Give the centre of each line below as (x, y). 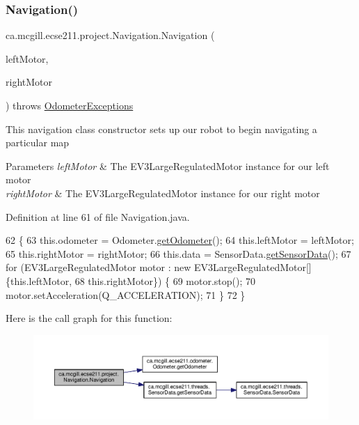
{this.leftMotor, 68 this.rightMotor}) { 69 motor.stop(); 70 (130, 280)
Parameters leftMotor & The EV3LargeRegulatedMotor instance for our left (168, 165)
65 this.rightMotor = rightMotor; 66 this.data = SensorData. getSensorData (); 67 (178, 253)
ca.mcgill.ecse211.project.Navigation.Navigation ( (110, 35)
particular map (38, 142)
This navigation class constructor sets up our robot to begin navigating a (161, 129)
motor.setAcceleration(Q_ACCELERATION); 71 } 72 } (126, 294)
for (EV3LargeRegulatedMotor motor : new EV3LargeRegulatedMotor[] (159, 267)
